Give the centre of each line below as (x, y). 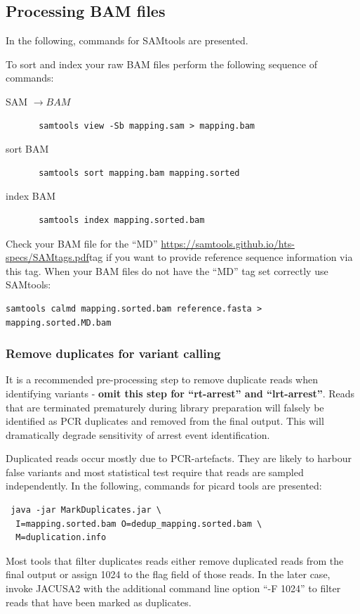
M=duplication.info (61, 538)
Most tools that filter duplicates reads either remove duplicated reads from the (175, 560)
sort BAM (27, 149)
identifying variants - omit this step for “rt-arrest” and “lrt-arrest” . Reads (180, 393)
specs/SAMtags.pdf (47, 257)
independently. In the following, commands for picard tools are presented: (164, 486)
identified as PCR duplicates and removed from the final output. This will (165, 421)
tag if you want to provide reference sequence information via (221, 257)
